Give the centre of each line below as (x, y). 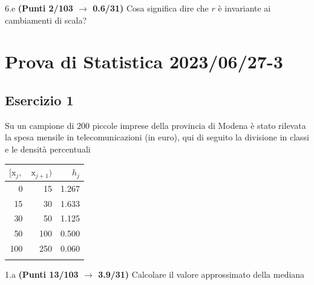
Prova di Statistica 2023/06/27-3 (144, 61)
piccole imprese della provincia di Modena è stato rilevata (199, 125)
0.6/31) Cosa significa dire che (151, 8)
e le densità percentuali (48, 149)
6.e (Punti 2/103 (39, 8)
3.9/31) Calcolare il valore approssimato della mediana (201, 274)
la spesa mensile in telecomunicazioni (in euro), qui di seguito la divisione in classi (157, 137)
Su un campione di (40, 125)
